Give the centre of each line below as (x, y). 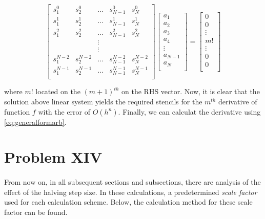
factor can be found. (36, 212)
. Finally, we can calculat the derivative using (189, 111)
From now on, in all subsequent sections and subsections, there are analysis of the (132, 182)
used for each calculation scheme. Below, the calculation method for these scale (128, 202)
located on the (58, 91)
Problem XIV (53, 157)
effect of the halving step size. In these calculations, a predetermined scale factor (131, 192)
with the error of (64, 111)
